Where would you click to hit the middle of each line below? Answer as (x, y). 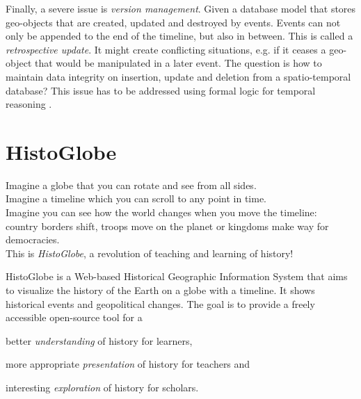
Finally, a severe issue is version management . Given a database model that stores (181, 8)
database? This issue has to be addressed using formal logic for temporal (161, 90)
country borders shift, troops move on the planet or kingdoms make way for (167, 226)
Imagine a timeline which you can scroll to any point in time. (136, 198)
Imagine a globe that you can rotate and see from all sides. (131, 185)
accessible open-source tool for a (74, 317)
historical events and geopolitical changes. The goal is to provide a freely (160, 303)
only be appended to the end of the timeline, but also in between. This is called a (179, 36)
